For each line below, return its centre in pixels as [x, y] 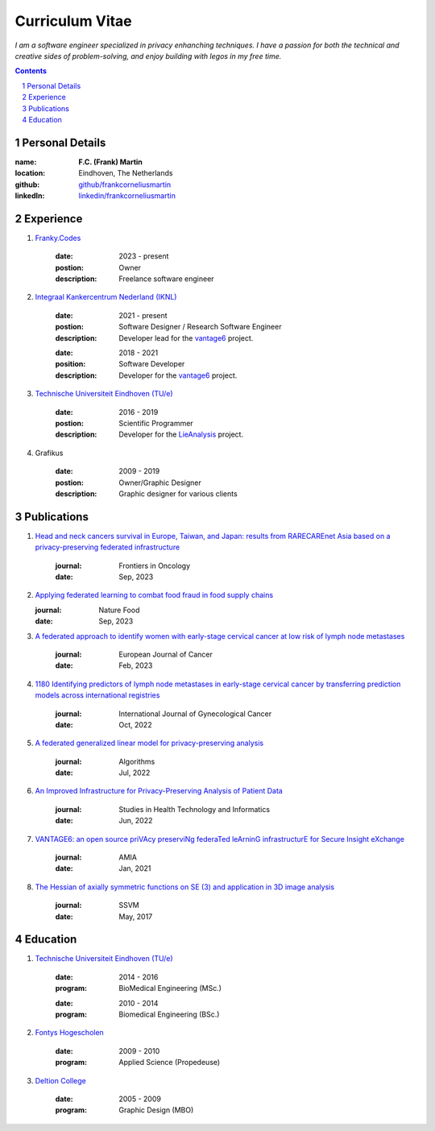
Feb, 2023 [136, 665]
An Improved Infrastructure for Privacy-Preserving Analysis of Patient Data [159, 791]
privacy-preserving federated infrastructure [108, 547]
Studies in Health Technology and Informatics [194, 809]
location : [30, 173]
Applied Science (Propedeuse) [170, 1063]
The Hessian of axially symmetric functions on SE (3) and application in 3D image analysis [184, 887]
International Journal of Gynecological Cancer [195, 714]
